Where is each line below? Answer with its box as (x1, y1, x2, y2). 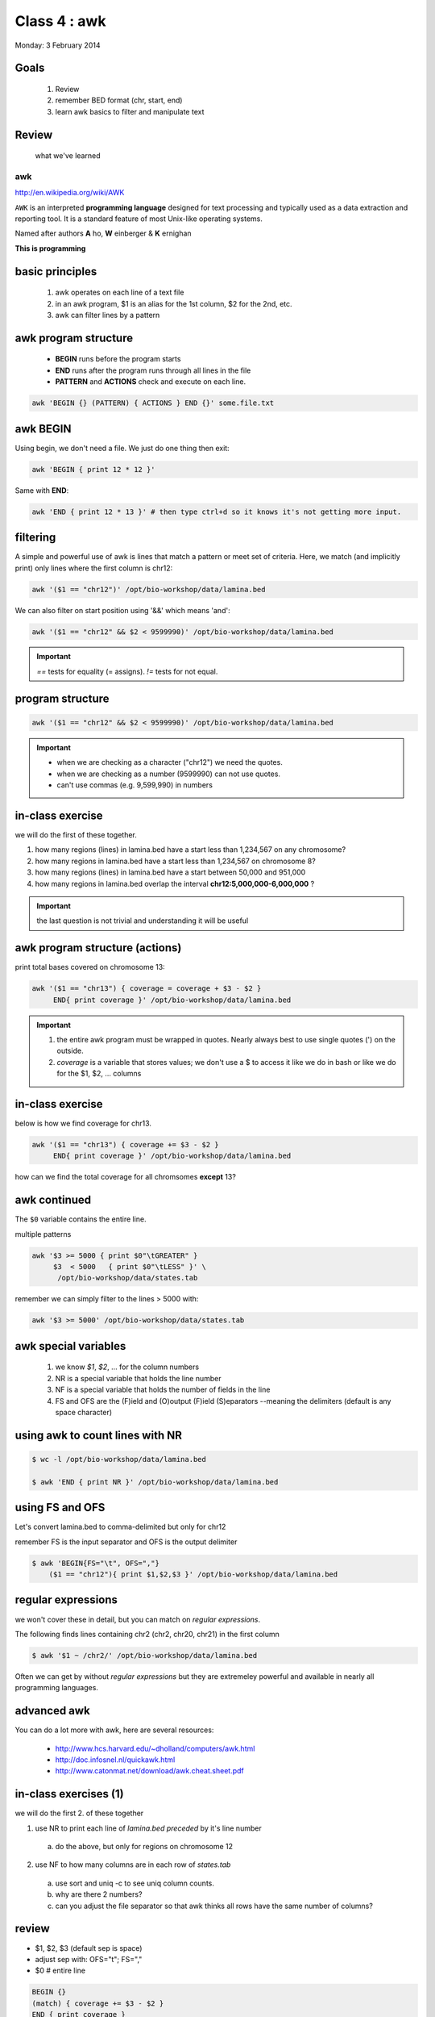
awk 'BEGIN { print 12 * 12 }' (31, 465, 156, 474)
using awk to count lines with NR (14, 1428, 183, 1442)
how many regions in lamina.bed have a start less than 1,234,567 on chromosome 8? (35, 856, 316, 866)
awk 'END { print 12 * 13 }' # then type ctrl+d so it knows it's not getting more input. (31, 507, 402, 516)
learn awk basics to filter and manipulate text (55, 106, 205, 116)
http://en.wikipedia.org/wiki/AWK (14, 188, 125, 198)
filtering (14, 531, 56, 545)
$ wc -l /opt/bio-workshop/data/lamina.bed (31, 1455, 207, 1464)
